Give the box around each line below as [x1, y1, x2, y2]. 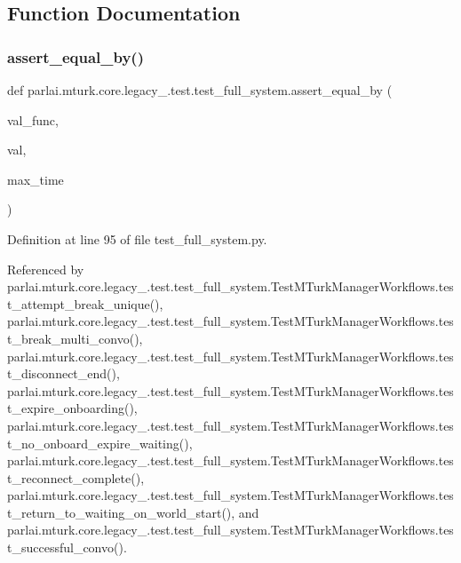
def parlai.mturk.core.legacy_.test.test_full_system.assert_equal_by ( [7, 81, 393, 99]
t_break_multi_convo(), [7, 329, 143, 347]
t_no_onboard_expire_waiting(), [7, 433, 193, 452]
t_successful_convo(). [7, 538, 127, 557]
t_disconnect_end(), [7, 364, 120, 383]
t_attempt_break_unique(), [7, 294, 163, 313]
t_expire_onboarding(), [7, 399, 138, 417]
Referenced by [7, 259, 84, 278]
